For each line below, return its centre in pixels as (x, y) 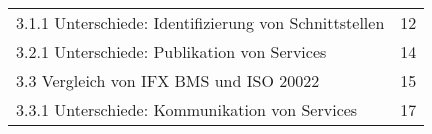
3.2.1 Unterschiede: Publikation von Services (171, 51)
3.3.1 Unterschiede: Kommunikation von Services (187, 109)
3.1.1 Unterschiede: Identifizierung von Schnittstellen (200, 22)
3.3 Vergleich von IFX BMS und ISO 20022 (168, 80)
